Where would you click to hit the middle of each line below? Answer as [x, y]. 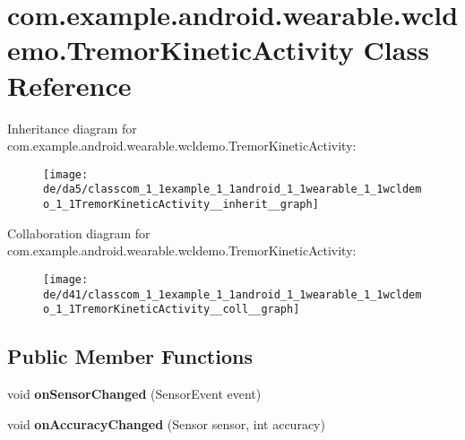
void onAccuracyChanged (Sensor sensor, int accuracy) [166, 423]
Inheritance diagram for [72, 128]
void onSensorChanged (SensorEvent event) [134, 394]
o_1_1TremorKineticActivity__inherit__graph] [181, 204]
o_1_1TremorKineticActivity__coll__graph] [172, 310]
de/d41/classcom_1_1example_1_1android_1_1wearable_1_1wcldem [232, 294]
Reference [69, 85]
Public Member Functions [130, 356]
